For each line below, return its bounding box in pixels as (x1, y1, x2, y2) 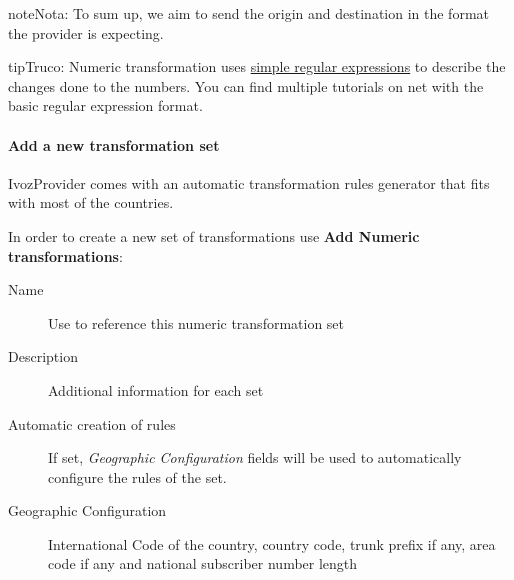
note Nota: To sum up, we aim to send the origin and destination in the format (8, 3, 489, 23)
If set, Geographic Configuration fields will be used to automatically (48, 447, 462, 468)
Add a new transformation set (8, 134, 220, 155)
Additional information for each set (48, 379, 264, 400)
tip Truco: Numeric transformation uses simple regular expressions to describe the (8, 56, 506, 77)
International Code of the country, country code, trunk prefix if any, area (48, 533, 496, 554)
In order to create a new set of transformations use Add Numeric (8, 225, 420, 246)
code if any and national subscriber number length (48, 553, 358, 574)
